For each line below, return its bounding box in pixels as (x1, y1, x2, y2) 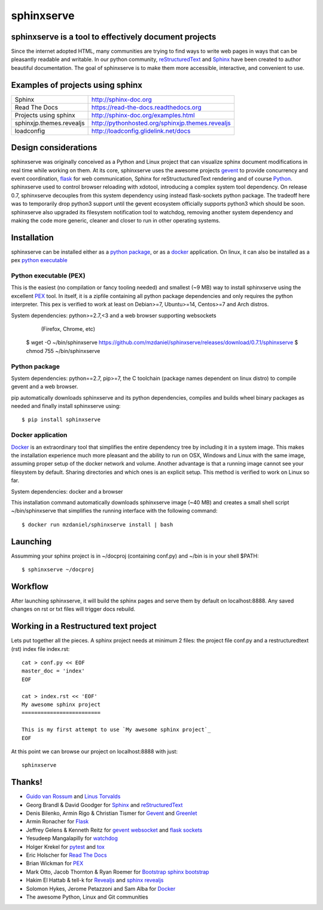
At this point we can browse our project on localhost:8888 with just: (11, 748, 178, 755)
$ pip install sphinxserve (22, 416, 101, 423)
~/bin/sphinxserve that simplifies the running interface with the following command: (11, 507, 218, 515)
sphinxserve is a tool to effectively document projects (11, 32, 217, 42)
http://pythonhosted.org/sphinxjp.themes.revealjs (91, 118, 231, 127)
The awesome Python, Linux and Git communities (26, 893, 149, 900)
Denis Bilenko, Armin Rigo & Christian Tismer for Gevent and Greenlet (26, 809, 197, 817)
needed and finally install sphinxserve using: (11, 403, 121, 410)
